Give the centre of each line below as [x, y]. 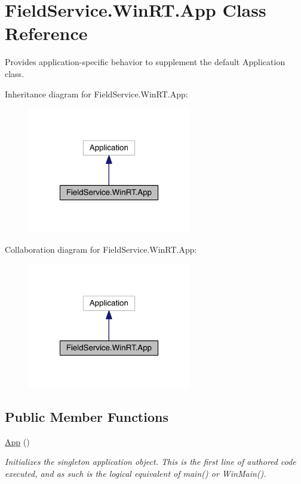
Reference [46, 33]
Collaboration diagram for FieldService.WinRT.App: [101, 249]
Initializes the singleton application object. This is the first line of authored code [150, 462]
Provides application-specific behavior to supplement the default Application [145, 62]
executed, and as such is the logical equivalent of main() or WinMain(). [136, 474]
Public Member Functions [87, 417]
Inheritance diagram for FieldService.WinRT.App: [96, 94]
